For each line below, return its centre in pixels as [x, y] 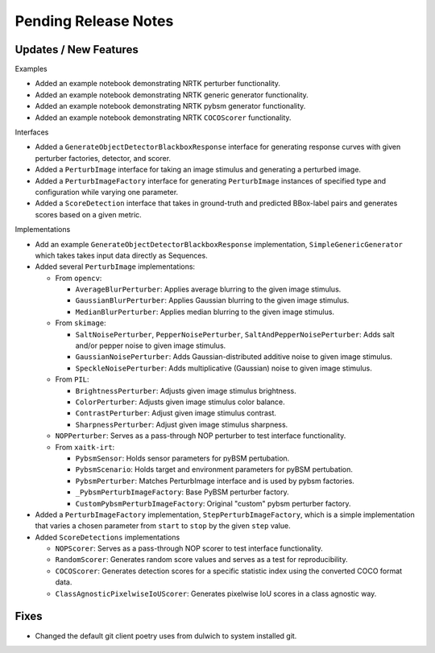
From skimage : [81, 323]
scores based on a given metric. [89, 214]
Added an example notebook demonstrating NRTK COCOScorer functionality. [163, 118]
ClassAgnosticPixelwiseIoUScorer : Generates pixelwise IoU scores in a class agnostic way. [216, 593]
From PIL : [72, 379]
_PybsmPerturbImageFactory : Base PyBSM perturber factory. [182, 492]
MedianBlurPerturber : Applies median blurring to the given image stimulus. [205, 312]
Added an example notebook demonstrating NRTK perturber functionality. [158, 84]
